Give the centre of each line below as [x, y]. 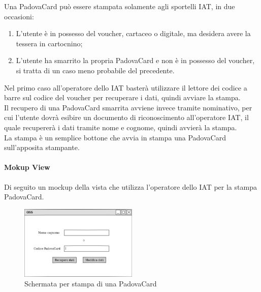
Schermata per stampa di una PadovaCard [91, 284]
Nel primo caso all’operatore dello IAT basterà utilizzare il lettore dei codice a [126, 87]
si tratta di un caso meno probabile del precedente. [95, 70]
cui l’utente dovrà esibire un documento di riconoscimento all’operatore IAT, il [126, 117]
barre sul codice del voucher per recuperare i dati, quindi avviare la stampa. [122, 97]
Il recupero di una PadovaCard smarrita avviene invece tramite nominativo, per [128, 107]
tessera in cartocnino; [49, 43]
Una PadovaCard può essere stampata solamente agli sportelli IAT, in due [120, 6]
